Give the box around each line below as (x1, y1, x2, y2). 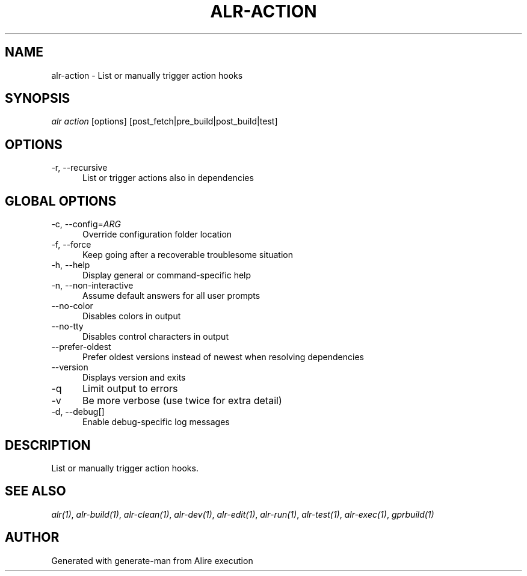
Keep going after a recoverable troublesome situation (82, 250, 293, 260)
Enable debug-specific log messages (82, 417, 230, 427)
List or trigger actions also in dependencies (82, 173, 254, 183)
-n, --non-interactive (51, 280, 134, 291)
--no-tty (51, 321, 84, 332)
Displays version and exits (82, 372, 186, 383)
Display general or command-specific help (82, 270, 251, 281)
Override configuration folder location (82, 229, 232, 240)
